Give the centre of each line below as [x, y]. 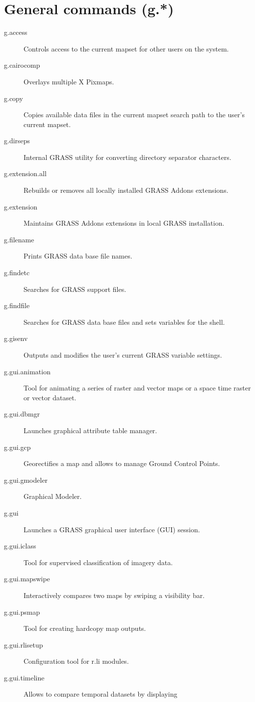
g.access [16, 32]
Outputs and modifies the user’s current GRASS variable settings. [123, 355]
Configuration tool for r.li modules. [76, 661]
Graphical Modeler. [53, 496]
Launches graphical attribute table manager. [90, 430]
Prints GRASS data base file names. [78, 256]
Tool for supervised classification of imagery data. [98, 562]
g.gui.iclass [20, 546]
